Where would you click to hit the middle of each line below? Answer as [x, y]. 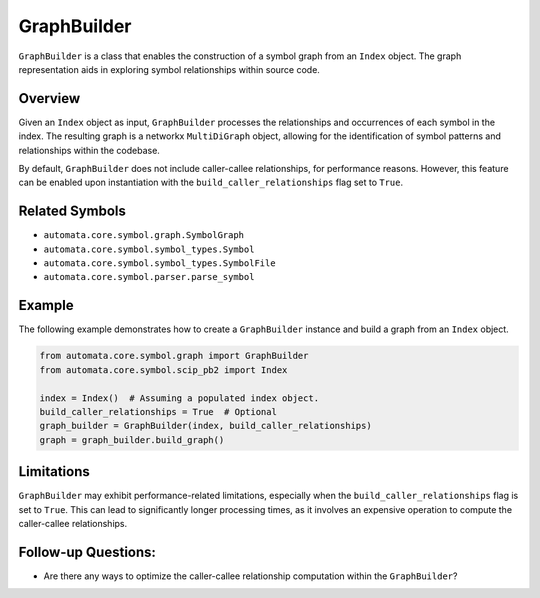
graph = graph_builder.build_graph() [132, 439]
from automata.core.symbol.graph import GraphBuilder [174, 356]
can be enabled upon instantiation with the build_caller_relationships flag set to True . [211, 182]
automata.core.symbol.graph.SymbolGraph [144, 235]
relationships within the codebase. [89, 150]
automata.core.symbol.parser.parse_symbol [149, 277]
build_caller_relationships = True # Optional [158, 411]
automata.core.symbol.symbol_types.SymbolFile [159, 263]
